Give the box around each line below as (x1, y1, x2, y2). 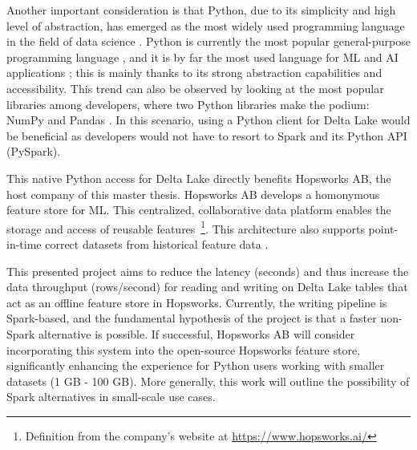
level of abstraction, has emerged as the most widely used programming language (6, 17, 405, 34)
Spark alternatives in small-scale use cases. (6, 388, 216, 405)
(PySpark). (6, 143, 61, 160)
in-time (6, 235, 42, 252)
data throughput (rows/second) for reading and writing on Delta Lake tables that (6, 278, 408, 295)
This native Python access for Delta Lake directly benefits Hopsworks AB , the (6, 169, 391, 186)
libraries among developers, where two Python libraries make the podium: (6, 95, 370, 112)
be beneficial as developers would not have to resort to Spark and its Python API (6, 127, 407, 144)
